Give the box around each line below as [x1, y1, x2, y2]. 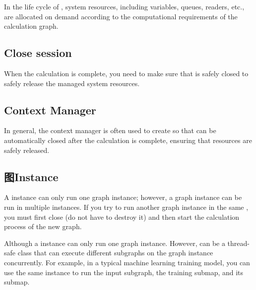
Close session [4, 45, 72, 60]
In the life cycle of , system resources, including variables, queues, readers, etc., [4, 1, 245, 11]
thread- [227, 238, 250, 248]
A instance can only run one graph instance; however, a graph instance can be [4, 192, 242, 202]
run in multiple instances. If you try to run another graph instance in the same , [4, 201, 249, 212]
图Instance [4, 169, 59, 184]
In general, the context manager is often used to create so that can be [4, 125, 216, 136]
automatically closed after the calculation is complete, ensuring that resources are [4, 135, 252, 145]
